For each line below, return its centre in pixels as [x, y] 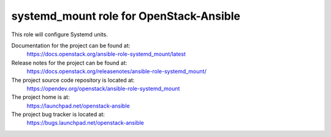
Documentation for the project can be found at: [71, 45]
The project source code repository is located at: [73, 80]
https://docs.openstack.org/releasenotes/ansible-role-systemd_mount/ [116, 71]
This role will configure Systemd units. [60, 34]
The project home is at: [40, 97]
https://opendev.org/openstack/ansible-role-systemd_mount [103, 88]
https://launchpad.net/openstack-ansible [78, 106]
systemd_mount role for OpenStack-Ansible [126, 16]
